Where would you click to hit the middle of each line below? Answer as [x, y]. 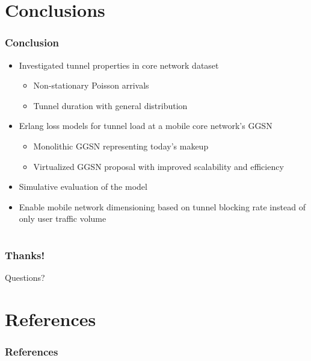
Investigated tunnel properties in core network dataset [119, 65]
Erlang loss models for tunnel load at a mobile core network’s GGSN [146, 126]
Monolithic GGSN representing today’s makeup [121, 146]
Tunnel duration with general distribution [110, 105]
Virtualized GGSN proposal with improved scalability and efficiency [159, 166]
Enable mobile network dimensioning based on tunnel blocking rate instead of [162, 206]
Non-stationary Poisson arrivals [91, 85]
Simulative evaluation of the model [83, 187]
